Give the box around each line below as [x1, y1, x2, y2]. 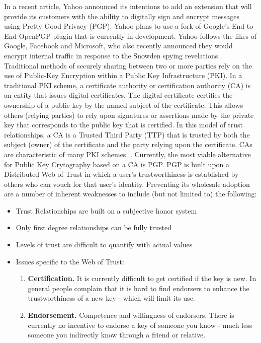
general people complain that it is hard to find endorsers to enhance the [28, 283, 249, 293]
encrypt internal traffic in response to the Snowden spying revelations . [4, 50, 222, 60]
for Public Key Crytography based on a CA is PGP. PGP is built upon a [4, 159, 230, 169]
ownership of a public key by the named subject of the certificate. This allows [4, 99, 243, 110]
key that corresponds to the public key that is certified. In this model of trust [4, 119, 243, 130]
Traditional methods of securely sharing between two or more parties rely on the [4, 60, 252, 71]
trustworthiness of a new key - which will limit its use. [28, 293, 195, 303]
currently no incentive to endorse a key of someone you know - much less [28, 319, 252, 330]
